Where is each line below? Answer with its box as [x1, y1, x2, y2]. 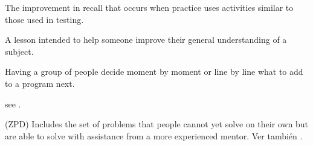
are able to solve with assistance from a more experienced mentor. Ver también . [5, 129, 303, 142]
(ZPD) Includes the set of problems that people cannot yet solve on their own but [5, 118, 309, 130]
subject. [5, 45, 34, 57]
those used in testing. [5, 13, 84, 25]
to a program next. [5, 77, 75, 89]
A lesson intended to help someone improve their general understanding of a [5, 33, 287, 46]
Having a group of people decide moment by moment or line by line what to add [5, 65, 303, 78]
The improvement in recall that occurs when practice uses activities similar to [5, 1, 294, 13]
